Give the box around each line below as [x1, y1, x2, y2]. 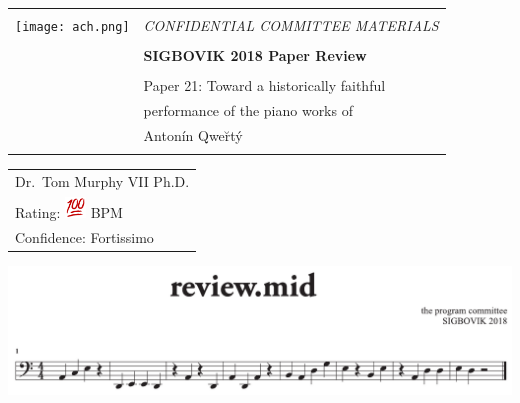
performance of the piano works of [143, 100, 353, 121]
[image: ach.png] [15, 19, 130, 34]
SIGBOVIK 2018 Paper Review [143, 45, 367, 66]
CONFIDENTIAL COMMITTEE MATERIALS [143, 15, 439, 35]
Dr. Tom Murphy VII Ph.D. [15, 170, 190, 191]
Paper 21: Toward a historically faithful [143, 75, 386, 96]
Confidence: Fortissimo [15, 226, 154, 247]
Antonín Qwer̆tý [143, 124, 243, 145]
